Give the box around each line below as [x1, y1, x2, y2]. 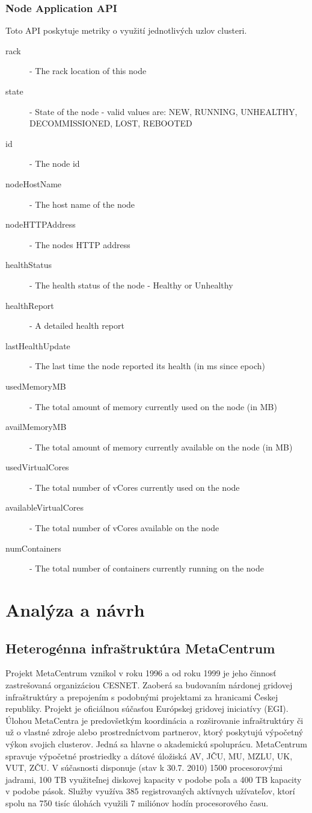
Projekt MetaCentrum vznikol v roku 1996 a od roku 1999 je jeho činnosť [5, 667, 277, 679]
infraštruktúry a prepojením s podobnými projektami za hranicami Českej [5, 690, 278, 703]
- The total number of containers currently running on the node [29, 562, 264, 575]
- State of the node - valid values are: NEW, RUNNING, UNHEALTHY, [29, 105, 298, 117]
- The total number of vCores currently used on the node [29, 481, 240, 493]
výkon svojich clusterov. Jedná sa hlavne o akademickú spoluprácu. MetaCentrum [5, 737, 307, 750]
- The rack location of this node [29, 64, 147, 77]
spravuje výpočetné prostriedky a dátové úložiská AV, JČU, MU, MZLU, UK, [5, 749, 293, 762]
